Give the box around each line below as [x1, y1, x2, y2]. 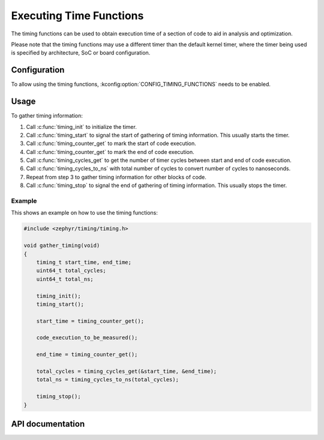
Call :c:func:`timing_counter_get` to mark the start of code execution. [26, 140, 196, 147]
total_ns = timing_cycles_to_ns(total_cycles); [36, 376, 179, 383]
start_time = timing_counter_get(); [36, 318, 144, 324]
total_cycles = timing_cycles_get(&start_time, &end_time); [36, 368, 217, 375]
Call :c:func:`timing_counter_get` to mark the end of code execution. [26, 148, 194, 155]
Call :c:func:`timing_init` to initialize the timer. [26, 123, 137, 130]
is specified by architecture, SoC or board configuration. [11, 49, 151, 56]
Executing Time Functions [11, 9, 144, 22]
